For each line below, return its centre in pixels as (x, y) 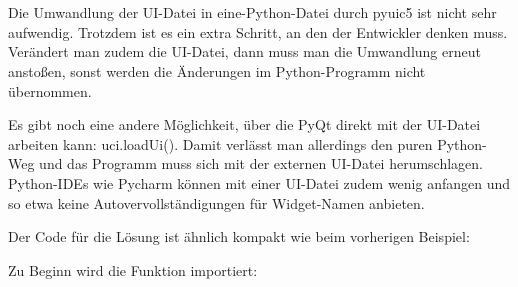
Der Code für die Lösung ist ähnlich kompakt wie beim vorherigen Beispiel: (239, 236)
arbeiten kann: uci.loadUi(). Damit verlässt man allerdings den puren (220, 143)
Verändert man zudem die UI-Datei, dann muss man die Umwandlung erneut (244, 51)
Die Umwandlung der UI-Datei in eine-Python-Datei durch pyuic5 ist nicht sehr (252, 12)
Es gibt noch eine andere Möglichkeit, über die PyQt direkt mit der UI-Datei (244, 124)
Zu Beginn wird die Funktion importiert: (133, 269)
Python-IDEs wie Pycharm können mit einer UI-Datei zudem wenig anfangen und (259, 182)
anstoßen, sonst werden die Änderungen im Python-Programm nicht (217, 70)
